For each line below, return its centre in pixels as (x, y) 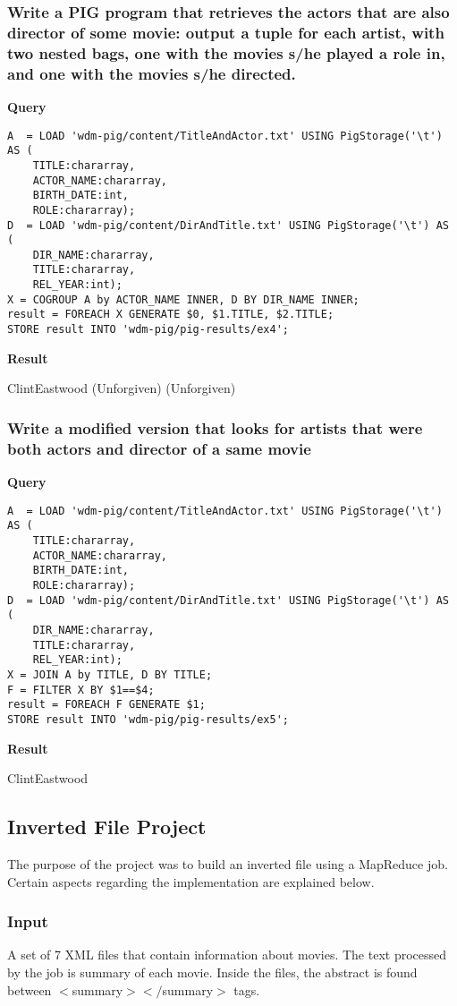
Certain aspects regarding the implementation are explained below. (191, 881)
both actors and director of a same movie (159, 448)
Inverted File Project (107, 827)
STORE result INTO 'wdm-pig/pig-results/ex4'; (148, 330)
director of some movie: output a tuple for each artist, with (226, 32)
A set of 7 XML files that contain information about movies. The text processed (227, 955)
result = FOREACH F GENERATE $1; (106, 705)
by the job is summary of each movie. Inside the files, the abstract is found (212, 972)
